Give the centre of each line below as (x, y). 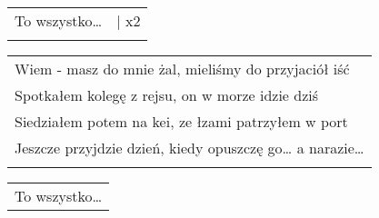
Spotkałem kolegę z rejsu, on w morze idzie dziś (167, 95)
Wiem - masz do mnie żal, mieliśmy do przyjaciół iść (182, 69)
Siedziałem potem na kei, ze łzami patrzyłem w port (181, 121)
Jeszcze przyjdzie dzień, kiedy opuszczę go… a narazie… (189, 148)
